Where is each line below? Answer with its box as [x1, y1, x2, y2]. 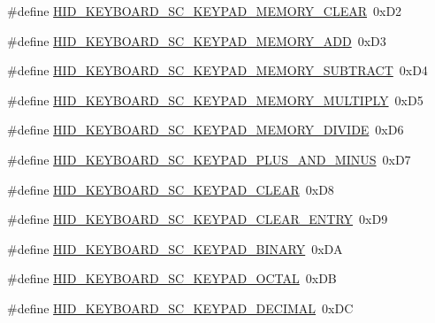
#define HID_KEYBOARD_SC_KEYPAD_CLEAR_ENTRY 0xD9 [7, 210, 388, 228]
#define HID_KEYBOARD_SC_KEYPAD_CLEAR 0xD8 [7, 180, 334, 198]
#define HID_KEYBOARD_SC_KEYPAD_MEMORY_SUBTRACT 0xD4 [7, 61, 428, 80]
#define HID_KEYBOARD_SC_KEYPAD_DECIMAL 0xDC [7, 298, 354, 317]
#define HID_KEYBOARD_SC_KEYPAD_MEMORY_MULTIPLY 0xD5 [7, 90, 424, 109]
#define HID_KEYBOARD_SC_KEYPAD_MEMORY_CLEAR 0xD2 [7, 2, 402, 19]
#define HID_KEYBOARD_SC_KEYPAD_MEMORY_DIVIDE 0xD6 [7, 120, 404, 139]
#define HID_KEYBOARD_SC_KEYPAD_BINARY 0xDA [7, 239, 343, 258]
